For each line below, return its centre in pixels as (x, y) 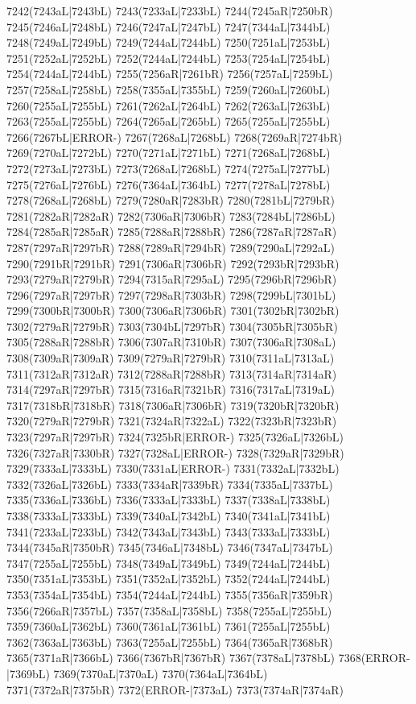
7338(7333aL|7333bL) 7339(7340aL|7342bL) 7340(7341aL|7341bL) (169, 516)
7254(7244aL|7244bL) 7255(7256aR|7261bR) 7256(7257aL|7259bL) (170, 74)
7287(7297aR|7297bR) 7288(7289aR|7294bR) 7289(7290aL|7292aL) (171, 247)
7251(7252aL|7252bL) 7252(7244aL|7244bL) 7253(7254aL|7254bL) (169, 58)
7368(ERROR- (374, 658)
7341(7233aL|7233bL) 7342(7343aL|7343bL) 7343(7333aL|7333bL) (169, 531)
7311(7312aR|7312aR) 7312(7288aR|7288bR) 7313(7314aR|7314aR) (172, 373)
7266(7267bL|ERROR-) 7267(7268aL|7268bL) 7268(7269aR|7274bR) (175, 137)
